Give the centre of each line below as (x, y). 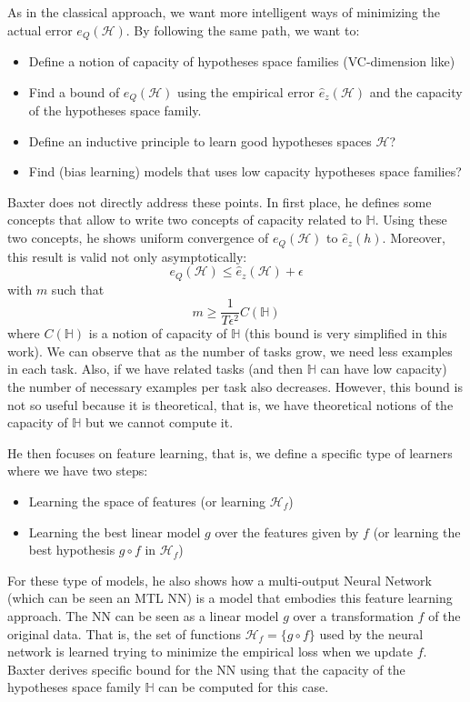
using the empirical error (246, 91)
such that (78, 289)
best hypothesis (72, 550)
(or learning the (417, 532)
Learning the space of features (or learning (147, 501)
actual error (40, 30)
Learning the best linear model (115, 532)
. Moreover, (414, 238)
